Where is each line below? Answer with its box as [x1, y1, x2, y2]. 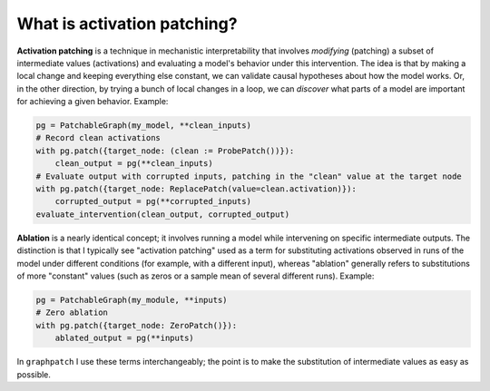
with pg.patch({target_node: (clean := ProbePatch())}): [35, 145, 295, 156]
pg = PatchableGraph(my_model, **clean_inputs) [35, 121, 251, 131]
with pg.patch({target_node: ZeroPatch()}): [35, 320, 238, 330]
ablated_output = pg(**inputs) [54, 333, 194, 344]
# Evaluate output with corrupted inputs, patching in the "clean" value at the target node [35, 171, 462, 181]
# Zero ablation [35, 308, 109, 318]
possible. [16, 368, 52, 380]
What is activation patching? [16, 14, 238, 34]
